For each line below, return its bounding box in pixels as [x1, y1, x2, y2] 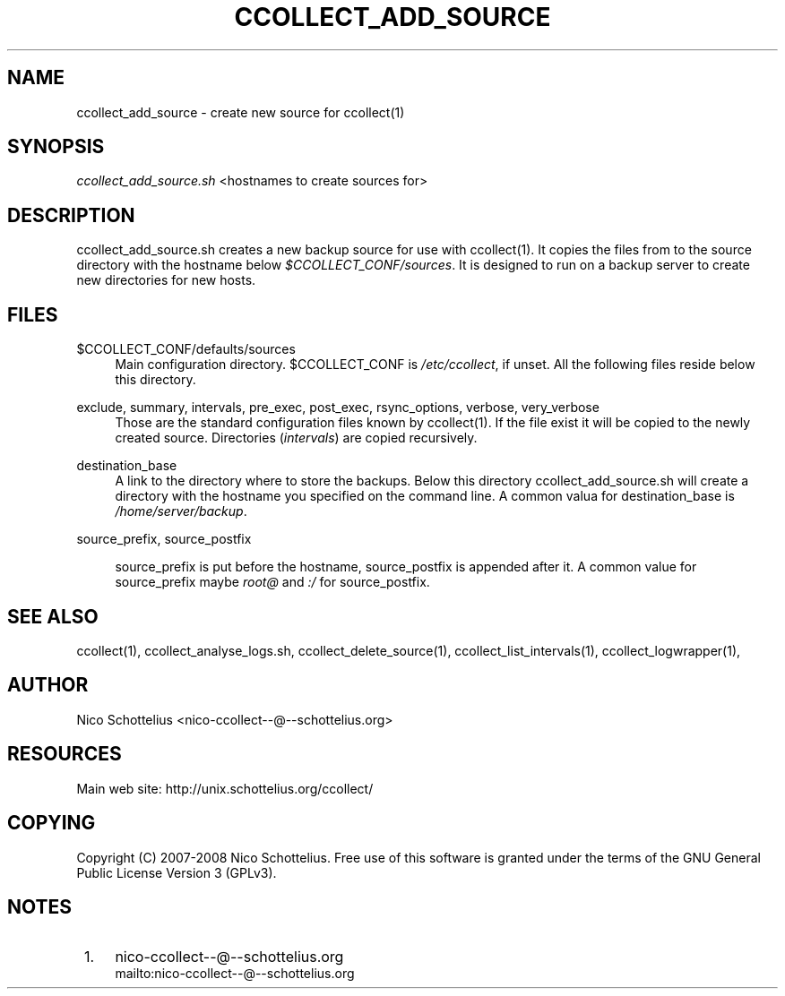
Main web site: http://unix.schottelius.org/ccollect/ [76, 780, 374, 796]
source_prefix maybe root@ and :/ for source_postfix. [115, 574, 430, 590]
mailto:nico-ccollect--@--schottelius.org [115, 966, 355, 982]
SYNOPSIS [7, 135, 105, 159]
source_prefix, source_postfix [76, 531, 252, 547]
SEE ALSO [7, 605, 99, 628]
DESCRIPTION [7, 203, 135, 227]
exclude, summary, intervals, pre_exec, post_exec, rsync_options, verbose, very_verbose [76, 399, 600, 416]
